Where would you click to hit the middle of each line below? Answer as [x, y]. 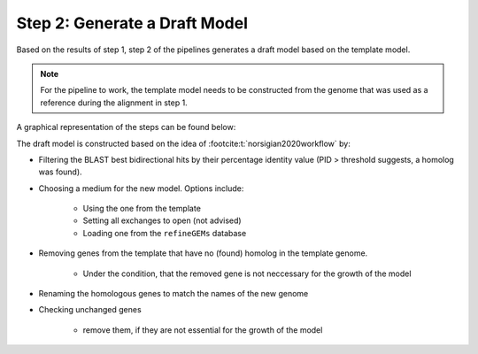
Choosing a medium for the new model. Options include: [141, 188]
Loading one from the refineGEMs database [165, 233]
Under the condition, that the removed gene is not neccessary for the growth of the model [247, 273]
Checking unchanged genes [90, 310]
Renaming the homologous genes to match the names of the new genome [173, 294]
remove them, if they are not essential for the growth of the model [203, 330]
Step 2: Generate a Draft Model [132, 23]
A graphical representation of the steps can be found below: [126, 127]
